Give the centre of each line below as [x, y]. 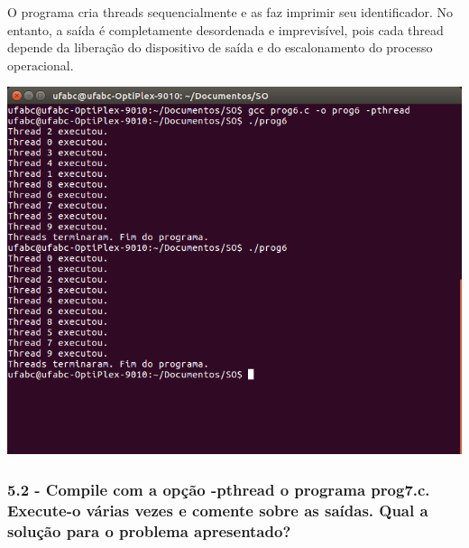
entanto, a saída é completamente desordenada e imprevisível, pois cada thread [225, 29]
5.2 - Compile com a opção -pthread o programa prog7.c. [219, 489]
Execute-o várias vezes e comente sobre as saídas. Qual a [218, 510]
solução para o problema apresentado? [149, 530]
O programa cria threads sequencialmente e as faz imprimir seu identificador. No [230, 12]
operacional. [41, 65]
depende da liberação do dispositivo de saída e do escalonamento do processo [220, 47]
